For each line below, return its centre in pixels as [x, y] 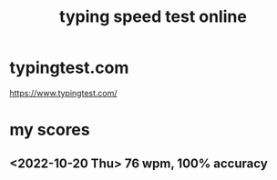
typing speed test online [153, 17]
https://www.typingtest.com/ [63, 93]
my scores [50, 130]
